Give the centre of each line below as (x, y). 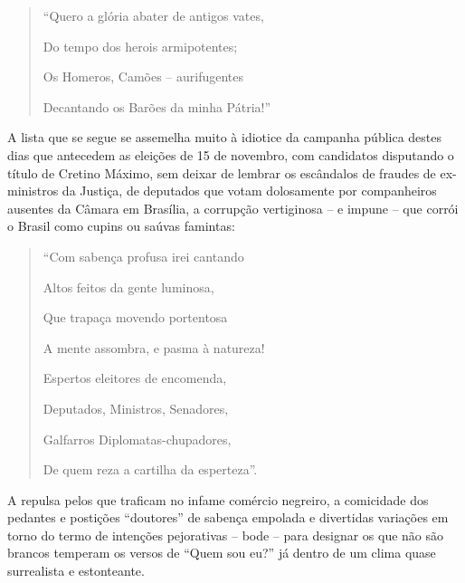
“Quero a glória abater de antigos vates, (153, 15)
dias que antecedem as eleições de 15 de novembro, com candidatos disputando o (231, 154)
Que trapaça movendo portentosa (135, 317)
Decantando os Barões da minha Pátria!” (157, 106)
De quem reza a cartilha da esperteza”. (150, 469)
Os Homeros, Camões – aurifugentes (143, 76)
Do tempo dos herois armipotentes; (140, 46)
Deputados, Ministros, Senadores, (136, 408)
